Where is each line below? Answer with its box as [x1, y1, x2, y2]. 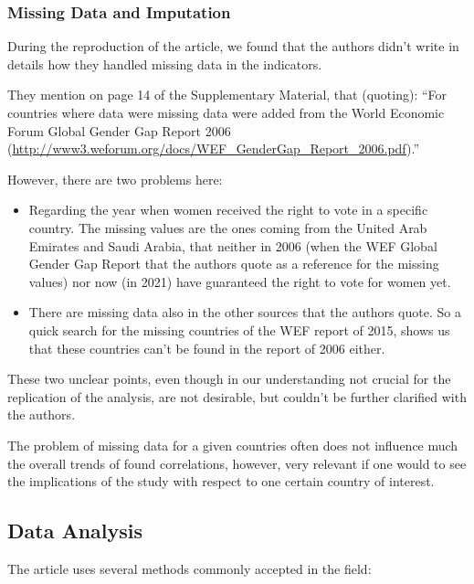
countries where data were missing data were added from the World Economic [7, 103, 445, 122]
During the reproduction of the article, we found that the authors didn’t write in [7, 37, 459, 56]
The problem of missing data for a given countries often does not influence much [7, 435, 458, 454]
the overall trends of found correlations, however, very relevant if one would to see [7, 453, 467, 473]
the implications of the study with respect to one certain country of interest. [7, 472, 435, 491]
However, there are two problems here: [7, 169, 223, 188]
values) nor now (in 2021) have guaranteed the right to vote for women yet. [28, 271, 451, 291]
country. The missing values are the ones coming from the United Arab [28, 218, 427, 237]
